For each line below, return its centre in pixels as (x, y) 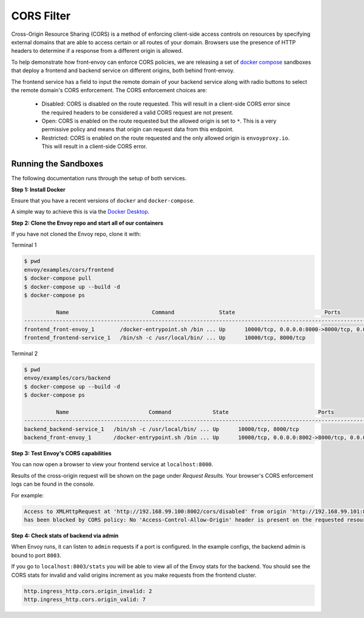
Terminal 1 (24, 245)
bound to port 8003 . (36, 555)
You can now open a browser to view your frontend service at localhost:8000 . (112, 464)
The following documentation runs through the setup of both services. (99, 178)
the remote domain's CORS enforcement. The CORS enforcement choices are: (109, 90)
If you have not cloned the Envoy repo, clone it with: (76, 234)
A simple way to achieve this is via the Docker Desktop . (80, 212)
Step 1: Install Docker (39, 189)
